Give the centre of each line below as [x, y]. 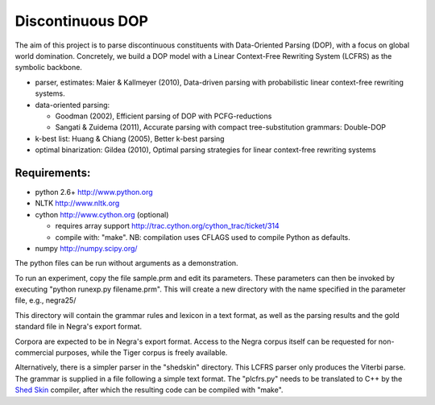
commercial [34, 353]
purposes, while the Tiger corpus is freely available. [141, 353]
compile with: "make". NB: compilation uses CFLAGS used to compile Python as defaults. [203, 237]
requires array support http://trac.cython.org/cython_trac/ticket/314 [167, 226]
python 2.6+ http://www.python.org [94, 192]
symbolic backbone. [48, 68]
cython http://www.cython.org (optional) [102, 214]
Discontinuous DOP [82, 21]
